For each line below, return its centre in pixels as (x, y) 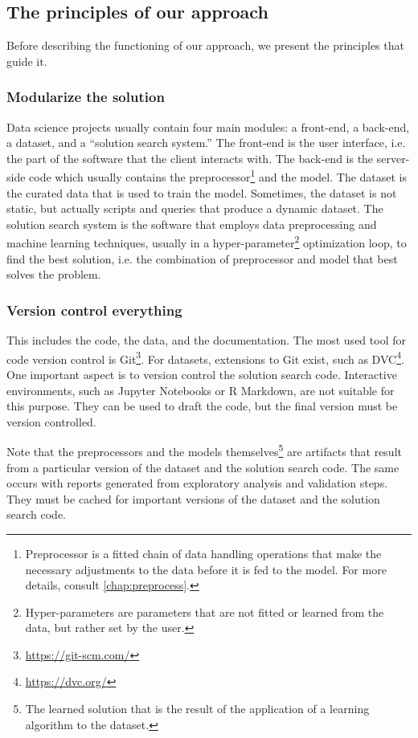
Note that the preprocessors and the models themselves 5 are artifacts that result (204, 450)
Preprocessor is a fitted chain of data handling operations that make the (203, 553)
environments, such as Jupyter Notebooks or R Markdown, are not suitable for (201, 390)
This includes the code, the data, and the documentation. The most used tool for (206, 340)
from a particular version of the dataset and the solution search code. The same (203, 467)
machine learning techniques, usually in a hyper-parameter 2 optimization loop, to (207, 242)
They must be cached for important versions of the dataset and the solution (193, 498)
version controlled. (51, 421)
